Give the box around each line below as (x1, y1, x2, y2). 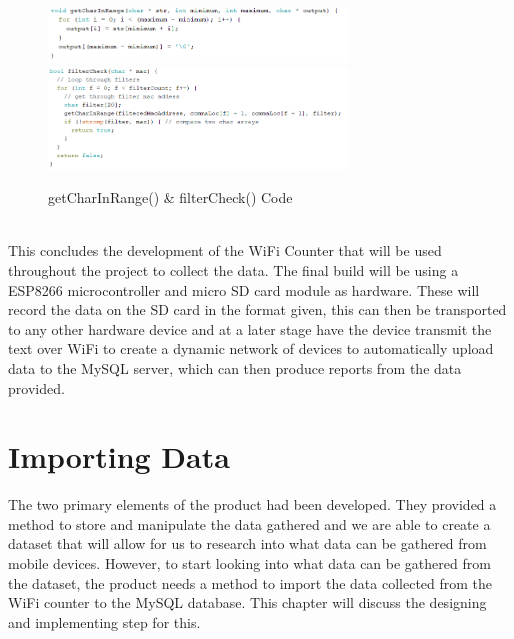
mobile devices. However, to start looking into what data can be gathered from (8, 553, 491, 574)
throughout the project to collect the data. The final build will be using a (8, 259, 459, 280)
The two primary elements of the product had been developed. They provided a (8, 494, 497, 515)
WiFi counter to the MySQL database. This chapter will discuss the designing (8, 592, 487, 613)
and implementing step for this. (8, 611, 201, 632)
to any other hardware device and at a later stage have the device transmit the (8, 318, 492, 339)
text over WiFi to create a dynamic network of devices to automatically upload (8, 338, 494, 359)
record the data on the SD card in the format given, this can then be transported (8, 299, 507, 320)
